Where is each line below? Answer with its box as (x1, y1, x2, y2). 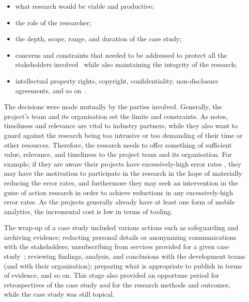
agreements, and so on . (15, 85, 87, 95)
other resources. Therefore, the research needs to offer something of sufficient (4, 139, 232, 150)
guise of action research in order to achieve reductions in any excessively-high (4, 187, 233, 197)
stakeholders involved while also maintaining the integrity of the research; (15, 59, 237, 69)
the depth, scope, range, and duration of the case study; (15, 34, 182, 44)
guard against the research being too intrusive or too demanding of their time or (4, 130, 243, 140)
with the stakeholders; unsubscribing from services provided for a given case (4, 241, 229, 252)
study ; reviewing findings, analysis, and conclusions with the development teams (4, 251, 246, 261)
